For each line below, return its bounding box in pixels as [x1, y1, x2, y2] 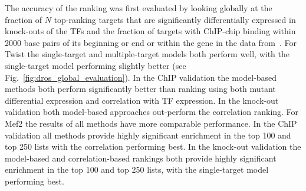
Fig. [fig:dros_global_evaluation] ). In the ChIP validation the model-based [5, 71, 277, 83]
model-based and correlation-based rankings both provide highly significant [5, 152, 277, 164]
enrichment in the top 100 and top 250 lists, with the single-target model [5, 163, 269, 176]
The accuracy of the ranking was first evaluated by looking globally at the [5, 2, 272, 14]
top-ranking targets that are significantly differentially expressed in [54, 13, 296, 25]
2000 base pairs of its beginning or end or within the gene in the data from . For [5, 36, 297, 48]
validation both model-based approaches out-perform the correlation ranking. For [5, 106, 299, 118]
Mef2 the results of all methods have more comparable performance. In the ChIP [5, 117, 297, 129]
